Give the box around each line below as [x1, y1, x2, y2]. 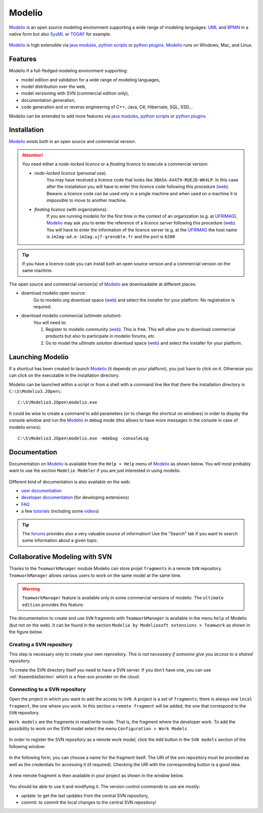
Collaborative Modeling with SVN [9, 553, 112, 561]
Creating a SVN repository [9, 641, 73, 648]
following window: [9, 743, 46, 749]
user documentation [21, 488, 62, 493]
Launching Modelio [9, 353, 69, 361]
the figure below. [9, 629, 43, 634]
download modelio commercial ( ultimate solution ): [21, 313, 122, 319]
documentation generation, [21, 97, 76, 103]
